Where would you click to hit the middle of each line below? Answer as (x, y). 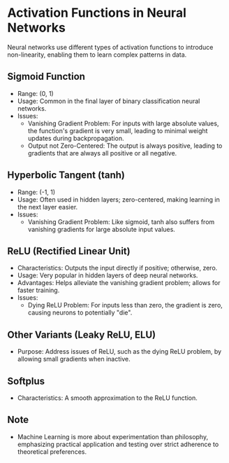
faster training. (38, 290)
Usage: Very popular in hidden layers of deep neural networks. (108, 275)
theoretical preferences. (52, 451)
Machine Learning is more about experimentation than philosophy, (112, 436)
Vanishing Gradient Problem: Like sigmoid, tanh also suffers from (121, 221)
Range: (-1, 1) (36, 192)
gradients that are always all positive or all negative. (102, 153)
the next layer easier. (47, 207)
